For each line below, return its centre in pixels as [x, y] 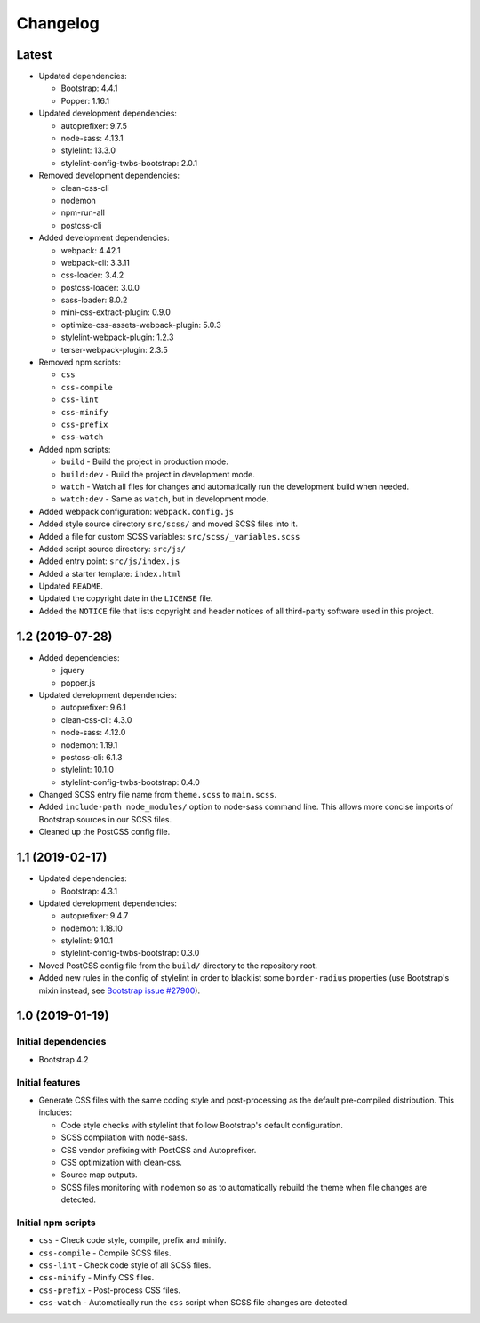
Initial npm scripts [56, 1223]
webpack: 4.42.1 [91, 250]
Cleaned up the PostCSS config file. [104, 832]
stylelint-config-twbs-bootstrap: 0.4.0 [130, 782]
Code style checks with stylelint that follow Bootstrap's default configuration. [202, 1125]
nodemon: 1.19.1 [89, 745]
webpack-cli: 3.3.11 [96, 262]
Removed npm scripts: [80, 362]
